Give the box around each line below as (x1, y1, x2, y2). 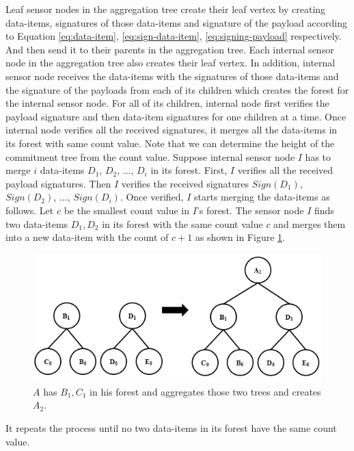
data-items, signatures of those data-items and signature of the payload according (5, 15, 347, 29)
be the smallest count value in (64, 203, 189, 217)
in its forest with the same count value (102, 216, 263, 231)
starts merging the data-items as (193, 190, 330, 204)
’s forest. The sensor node (196, 203, 304, 217)
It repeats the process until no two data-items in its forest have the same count (5, 421, 337, 435)
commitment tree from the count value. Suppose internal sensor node (5, 149, 295, 164)
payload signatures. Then (5, 176, 111, 190)
